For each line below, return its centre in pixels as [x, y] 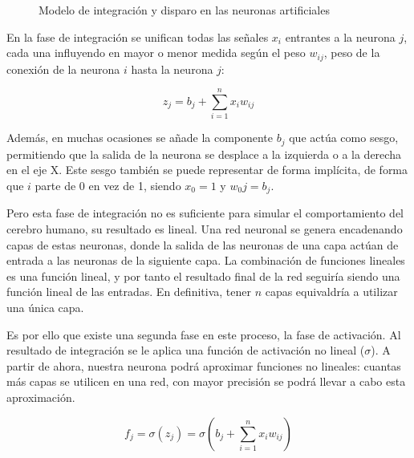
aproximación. [41, 397]
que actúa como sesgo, [344, 138]
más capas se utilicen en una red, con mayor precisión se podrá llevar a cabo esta [206, 381]
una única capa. [45, 308]
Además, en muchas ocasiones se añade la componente [140, 138]
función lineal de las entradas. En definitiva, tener [129, 292]
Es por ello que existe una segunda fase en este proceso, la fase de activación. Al [204, 334]
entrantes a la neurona [340, 36]
